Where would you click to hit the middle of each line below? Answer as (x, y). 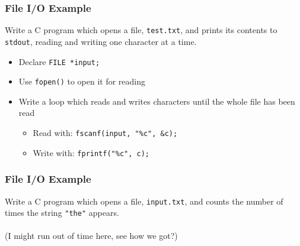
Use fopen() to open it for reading (82, 81)
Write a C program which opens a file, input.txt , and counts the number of (144, 201)
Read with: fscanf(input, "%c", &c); (105, 133)
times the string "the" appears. (62, 213)
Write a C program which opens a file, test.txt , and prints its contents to (141, 30)
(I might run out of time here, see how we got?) (91, 236)
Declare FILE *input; (59, 61)
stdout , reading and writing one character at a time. (101, 41)
